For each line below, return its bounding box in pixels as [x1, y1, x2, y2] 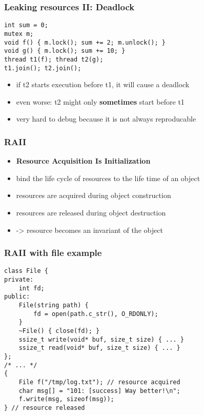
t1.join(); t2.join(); [4, 64, 81, 72]
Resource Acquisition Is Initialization [16, 155, 151, 166]
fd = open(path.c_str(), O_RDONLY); [33, 310, 158, 318]
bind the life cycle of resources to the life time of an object [16, 172, 200, 183]
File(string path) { [18, 301, 89, 309]
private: [4, 276, 34, 283]
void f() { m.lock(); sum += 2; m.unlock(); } [4, 38, 166, 46]
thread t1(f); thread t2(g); [4, 55, 104, 63]
